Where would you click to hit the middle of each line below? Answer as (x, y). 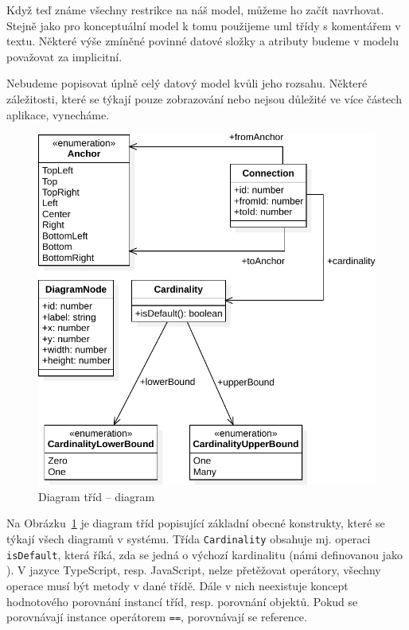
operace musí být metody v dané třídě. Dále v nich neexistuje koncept (177, 585)
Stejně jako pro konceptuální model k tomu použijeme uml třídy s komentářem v (204, 25)
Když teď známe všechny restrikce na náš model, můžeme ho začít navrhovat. (195, 10)
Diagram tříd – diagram (97, 496)
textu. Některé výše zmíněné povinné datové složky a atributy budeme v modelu (203, 41)
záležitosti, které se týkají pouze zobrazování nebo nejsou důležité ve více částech (204, 98)
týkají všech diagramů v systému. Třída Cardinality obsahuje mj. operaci (189, 539)
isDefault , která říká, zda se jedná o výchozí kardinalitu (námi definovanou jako (204, 554)
